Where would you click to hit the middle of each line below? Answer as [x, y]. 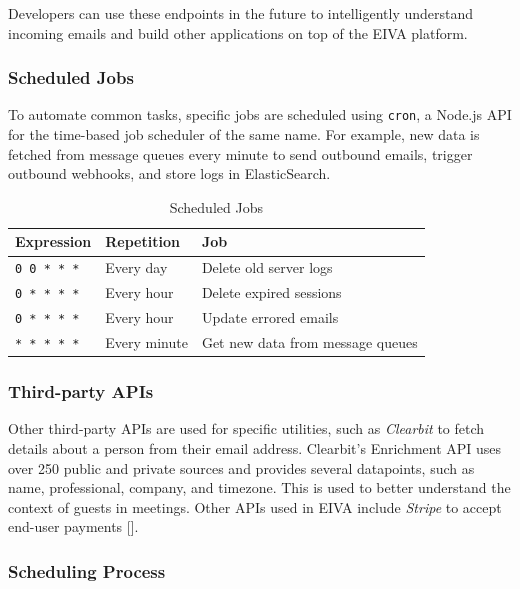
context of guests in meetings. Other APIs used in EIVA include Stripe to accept [255, 506]
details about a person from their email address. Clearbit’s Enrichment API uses [255, 447]
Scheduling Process [87, 570]
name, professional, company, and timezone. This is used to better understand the [259, 487]
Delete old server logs [267, 267]
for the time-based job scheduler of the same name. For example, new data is [244, 134]
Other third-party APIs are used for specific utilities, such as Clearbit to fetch [246, 428]
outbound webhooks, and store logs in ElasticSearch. [169, 173]
